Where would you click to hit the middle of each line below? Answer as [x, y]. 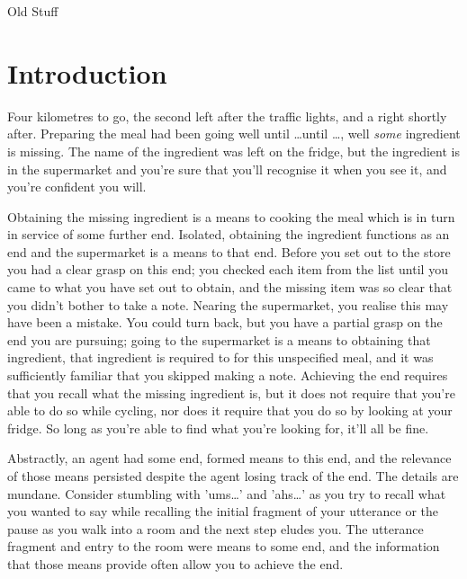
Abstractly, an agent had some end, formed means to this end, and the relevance [229, 458]
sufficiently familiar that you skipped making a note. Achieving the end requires [228, 375]
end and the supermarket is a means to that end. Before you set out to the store [229, 251]
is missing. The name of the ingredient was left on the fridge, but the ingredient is [233, 151]
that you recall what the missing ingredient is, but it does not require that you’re [231, 392]
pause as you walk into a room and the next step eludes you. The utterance [216, 528]
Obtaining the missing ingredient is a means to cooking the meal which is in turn [231, 216]
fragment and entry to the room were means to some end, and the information [224, 546]
